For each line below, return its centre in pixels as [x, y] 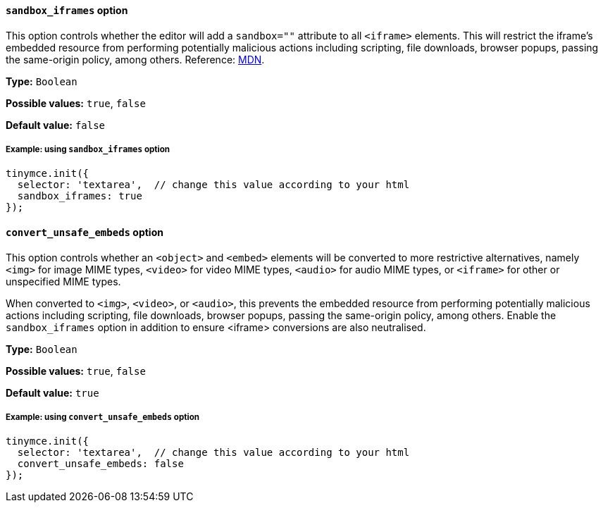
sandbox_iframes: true [80, 196]
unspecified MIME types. [63, 281]
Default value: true [52, 392]
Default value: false [56, 125]
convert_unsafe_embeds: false [100, 464]
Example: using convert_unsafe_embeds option [103, 417]
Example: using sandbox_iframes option [88, 149]
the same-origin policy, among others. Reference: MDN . [135, 59]
